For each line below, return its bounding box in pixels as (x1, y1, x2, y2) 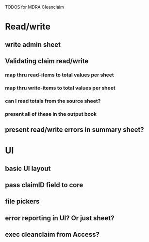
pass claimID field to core (5, 181, 83, 189)
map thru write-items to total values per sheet (5, 85, 116, 91)
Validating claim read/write (5, 57, 89, 65)
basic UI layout (5, 164, 51, 173)
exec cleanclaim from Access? (5, 230, 99, 239)
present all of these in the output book (5, 110, 97, 117)
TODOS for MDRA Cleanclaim (5, 4, 64, 10)
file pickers (5, 197, 40, 206)
